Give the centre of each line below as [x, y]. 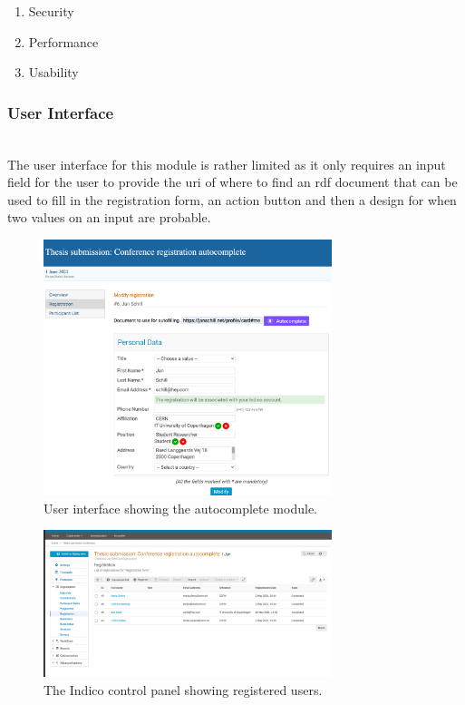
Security [51, 11]
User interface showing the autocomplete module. [180, 508]
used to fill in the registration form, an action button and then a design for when [232, 199]
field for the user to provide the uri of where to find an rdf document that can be [232, 182]
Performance [63, 41]
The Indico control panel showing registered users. [183, 689]
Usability [53, 72]
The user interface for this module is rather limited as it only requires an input [227, 164]
